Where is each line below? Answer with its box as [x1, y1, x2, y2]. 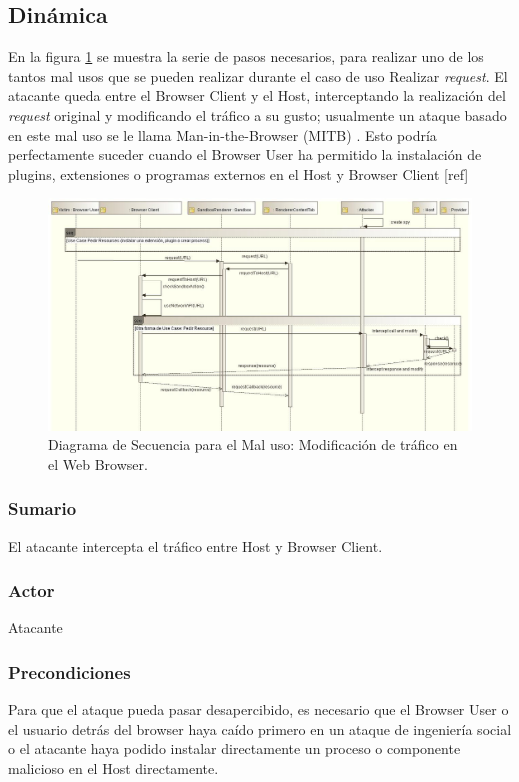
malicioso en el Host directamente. [8, 758, 219, 779]
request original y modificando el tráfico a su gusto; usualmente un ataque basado [8, 104, 507, 125]
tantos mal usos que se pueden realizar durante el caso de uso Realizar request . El [8, 65, 508, 86]
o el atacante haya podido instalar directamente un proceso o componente [8, 738, 461, 759]
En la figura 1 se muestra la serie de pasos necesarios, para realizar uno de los [8, 46, 484, 67]
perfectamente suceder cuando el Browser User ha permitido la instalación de [8, 144, 482, 165]
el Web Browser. [48, 453, 148, 474]
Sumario [8, 496, 77, 521]
